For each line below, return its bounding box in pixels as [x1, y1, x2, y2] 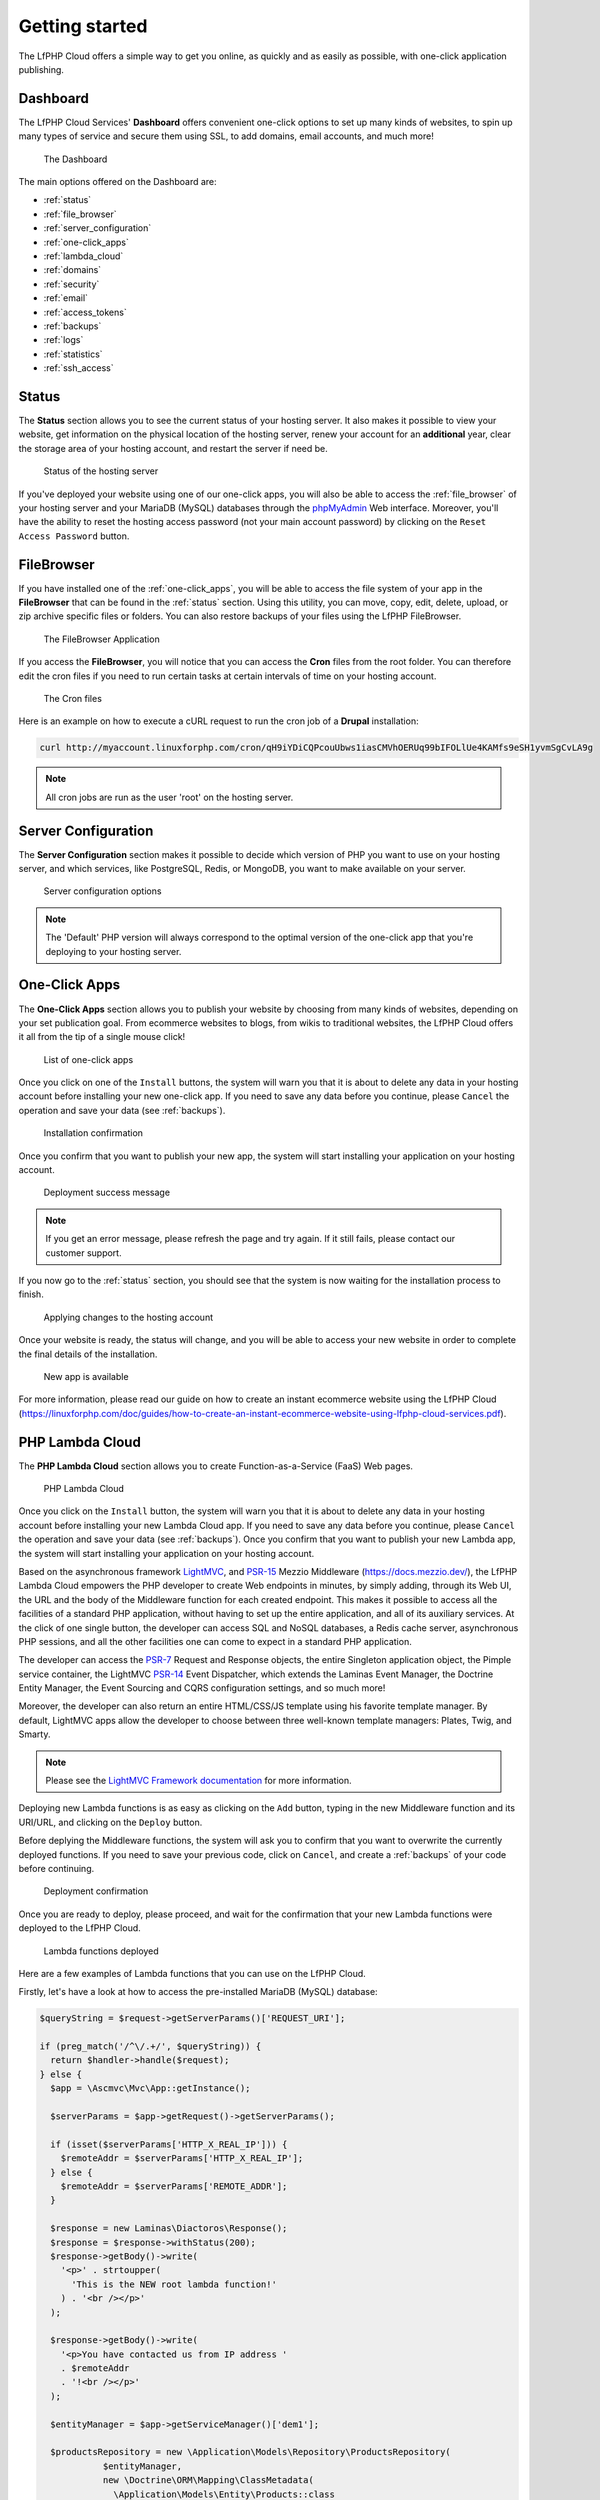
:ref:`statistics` [43, 348, 104, 360]
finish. [18, 1288, 44, 1300]
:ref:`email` [43, 292, 89, 304]
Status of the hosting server [43, 465, 159, 477]
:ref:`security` [43, 278, 100, 290]
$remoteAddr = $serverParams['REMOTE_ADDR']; [60, 2181, 288, 2192]
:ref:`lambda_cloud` [43, 250, 124, 262]
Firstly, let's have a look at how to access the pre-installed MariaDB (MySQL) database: [18, 1986, 379, 1998]
